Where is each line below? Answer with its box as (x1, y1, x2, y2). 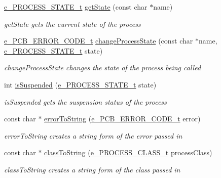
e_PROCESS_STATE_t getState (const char (4, 2, 148, 12)
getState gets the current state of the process (4, 18, 141, 29)
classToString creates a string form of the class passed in (4, 164, 180, 174)
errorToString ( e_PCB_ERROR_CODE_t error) (44, 113, 201, 124)
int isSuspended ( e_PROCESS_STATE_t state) (4, 79, 157, 90)
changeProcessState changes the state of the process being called (4, 62, 201, 73)
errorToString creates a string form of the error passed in (4, 130, 182, 141)
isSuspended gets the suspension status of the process (4, 96, 167, 107)
